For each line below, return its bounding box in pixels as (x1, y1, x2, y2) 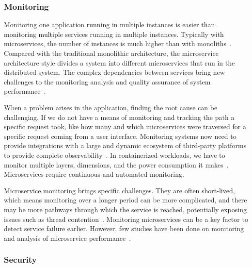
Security (4, 253, 37, 266)
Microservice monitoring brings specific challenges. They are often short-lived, (4, 185, 235, 195)
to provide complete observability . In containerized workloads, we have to (4, 150, 225, 160)
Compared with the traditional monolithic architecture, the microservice (4, 48, 219, 58)
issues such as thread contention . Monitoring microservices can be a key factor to (4, 214, 248, 224)
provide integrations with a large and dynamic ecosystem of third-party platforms (4, 140, 247, 151)
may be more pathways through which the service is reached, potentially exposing (4, 204, 247, 214)
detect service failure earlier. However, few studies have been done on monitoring (4, 223, 244, 234)
